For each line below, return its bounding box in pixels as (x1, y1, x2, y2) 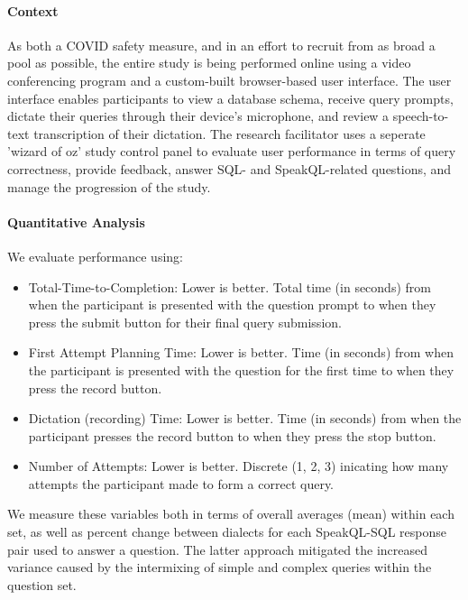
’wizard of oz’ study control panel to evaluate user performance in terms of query (7, 142, 456, 161)
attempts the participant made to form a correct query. (28, 474, 335, 493)
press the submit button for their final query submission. (28, 312, 342, 331)
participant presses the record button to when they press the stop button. (28, 426, 436, 445)
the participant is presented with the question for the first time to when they (28, 360, 454, 379)
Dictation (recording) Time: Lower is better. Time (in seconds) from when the (28, 409, 462, 428)
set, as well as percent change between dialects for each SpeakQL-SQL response (7, 522, 447, 541)
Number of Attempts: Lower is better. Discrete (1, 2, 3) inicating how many (28, 457, 449, 475)
